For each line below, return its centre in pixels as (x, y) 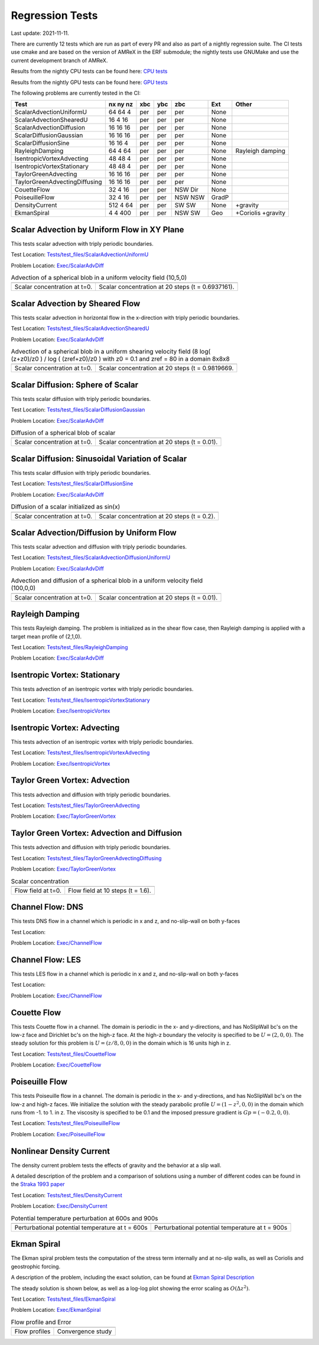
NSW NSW (190, 197)
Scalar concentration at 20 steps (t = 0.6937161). (166, 287)
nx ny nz (121, 105)
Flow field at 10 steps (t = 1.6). (110, 890)
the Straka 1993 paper (38, 1184)
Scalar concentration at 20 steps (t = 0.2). (157, 516)
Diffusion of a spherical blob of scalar (63, 433)
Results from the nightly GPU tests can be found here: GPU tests (89, 82)
